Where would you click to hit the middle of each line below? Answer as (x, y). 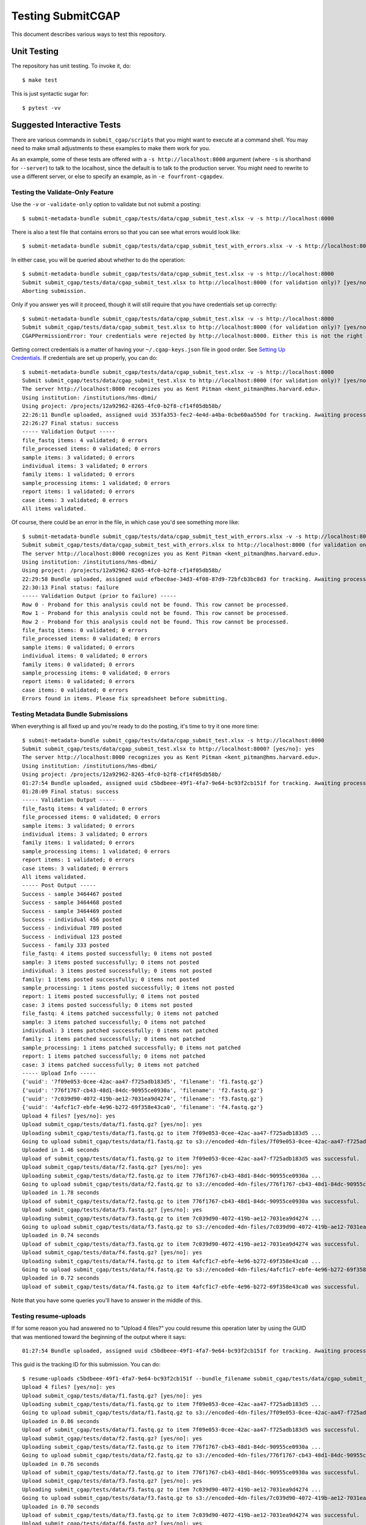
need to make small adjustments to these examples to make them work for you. (111, 148)
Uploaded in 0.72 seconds (61, 1278)
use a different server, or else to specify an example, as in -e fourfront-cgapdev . (118, 176)
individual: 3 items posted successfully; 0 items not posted (117, 971)
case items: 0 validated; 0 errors (75, 690)
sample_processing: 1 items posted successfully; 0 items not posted (128, 988)
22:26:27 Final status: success (70, 423)
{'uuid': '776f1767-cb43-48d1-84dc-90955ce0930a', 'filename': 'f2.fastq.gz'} (143, 1090)
